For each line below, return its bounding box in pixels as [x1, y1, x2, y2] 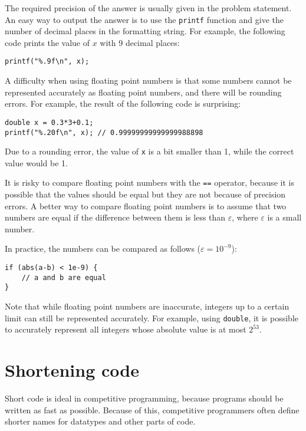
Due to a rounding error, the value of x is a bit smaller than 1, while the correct [5, 145, 294, 157]
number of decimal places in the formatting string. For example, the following [5, 25, 285, 37]
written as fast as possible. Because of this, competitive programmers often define [5, 403, 300, 416]
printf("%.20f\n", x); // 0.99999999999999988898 [5, 128, 203, 137]
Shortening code [5, 358, 139, 382]
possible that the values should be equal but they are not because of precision [5, 188, 286, 200]
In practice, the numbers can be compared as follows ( [5, 242, 201, 255]
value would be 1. [5, 156, 68, 169]
